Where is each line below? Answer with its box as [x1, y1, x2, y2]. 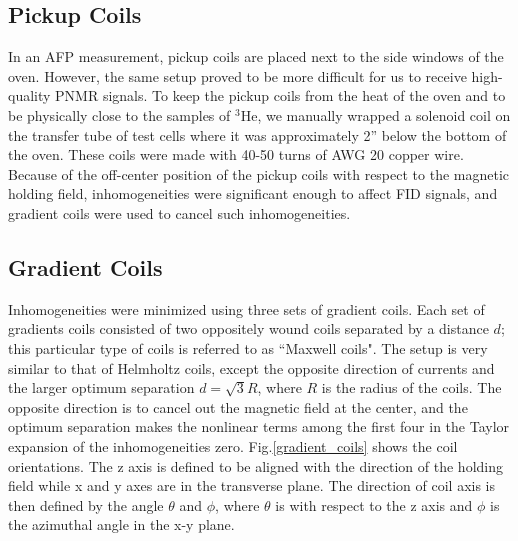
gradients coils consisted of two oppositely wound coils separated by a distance [8, 318, 489, 339]
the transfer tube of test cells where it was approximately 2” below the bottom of [8, 124, 507, 145]
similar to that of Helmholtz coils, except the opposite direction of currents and [8, 357, 495, 378]
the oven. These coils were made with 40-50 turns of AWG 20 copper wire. [8, 144, 464, 165]
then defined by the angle [8, 494, 164, 515]
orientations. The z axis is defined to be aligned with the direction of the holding [8, 455, 503, 476]
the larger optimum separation [8, 377, 195, 398]
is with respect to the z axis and [275, 494, 473, 515]
